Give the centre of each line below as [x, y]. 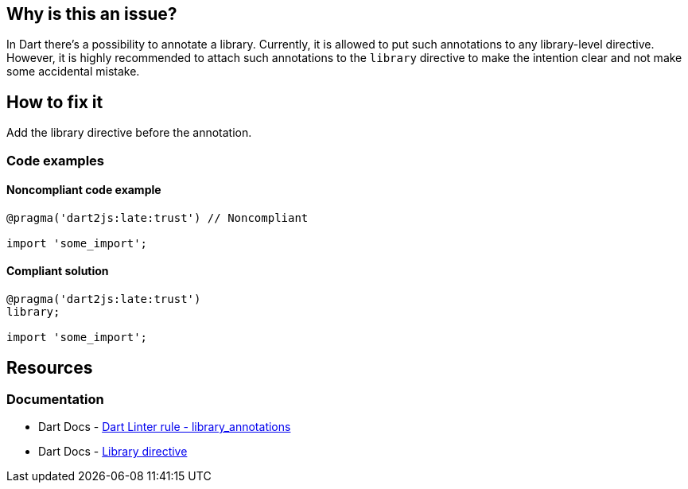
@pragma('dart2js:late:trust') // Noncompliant [157, 217]
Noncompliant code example [84, 190]
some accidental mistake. [73, 72]
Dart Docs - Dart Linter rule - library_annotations [165, 427]
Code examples [56, 160]
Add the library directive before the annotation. [129, 133]
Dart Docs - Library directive [113, 452]
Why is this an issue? [92, 14]
